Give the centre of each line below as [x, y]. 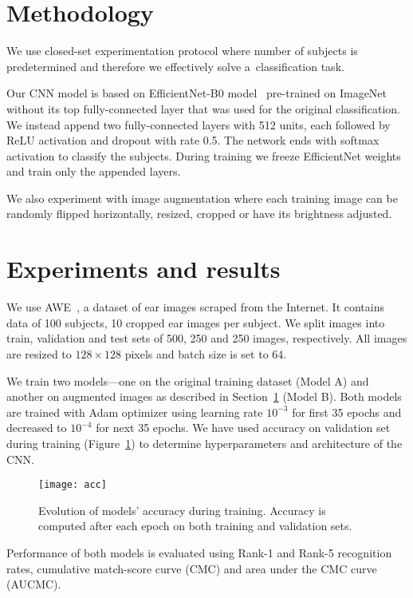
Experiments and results [144, 269]
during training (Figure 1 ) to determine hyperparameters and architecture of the [205, 443]
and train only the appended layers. [94, 171]
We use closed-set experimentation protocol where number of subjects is [182, 51]
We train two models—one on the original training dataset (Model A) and [188, 380]
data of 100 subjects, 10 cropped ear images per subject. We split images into [196, 322]
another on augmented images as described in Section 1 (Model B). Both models [204, 396]
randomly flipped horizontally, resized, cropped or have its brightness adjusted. [199, 214]
